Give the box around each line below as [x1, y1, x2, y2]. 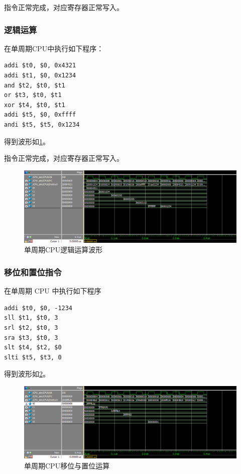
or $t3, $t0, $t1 [4, 91, 62, 99]
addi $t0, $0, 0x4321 [4, 62, 76, 69]
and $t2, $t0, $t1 [4, 81, 65, 89]
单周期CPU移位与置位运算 [24, 460, 110, 470]
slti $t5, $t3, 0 [4, 353, 62, 361]
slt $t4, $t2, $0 [4, 344, 62, 351]
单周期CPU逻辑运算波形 [24, 244, 103, 255]
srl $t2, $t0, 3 [4, 324, 58, 332]
